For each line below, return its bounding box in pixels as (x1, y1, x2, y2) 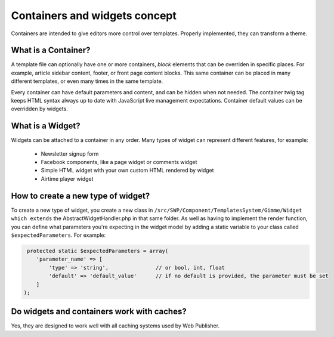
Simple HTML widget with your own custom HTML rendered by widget (41, 167, 214, 174)
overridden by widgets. (11, 105, 68, 113)
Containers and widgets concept (11, 9, 177, 22)
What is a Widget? (11, 121, 81, 131)
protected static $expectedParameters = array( (27, 248, 169, 254)
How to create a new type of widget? (11, 191, 150, 201)
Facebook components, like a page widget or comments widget (41, 159, 197, 166)
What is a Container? (11, 45, 91, 55)
